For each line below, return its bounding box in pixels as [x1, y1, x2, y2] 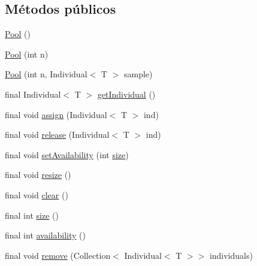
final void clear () [5, 188, 68, 201]
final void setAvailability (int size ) [5, 148, 129, 161]
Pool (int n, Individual [5, 68, 87, 80]
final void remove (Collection [5, 249, 111, 261]
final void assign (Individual [5, 108, 107, 120]
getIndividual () [97, 87, 156, 100]
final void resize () [5, 168, 71, 181]
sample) [123, 68, 153, 80]
